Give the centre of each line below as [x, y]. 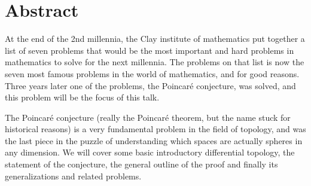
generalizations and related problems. [73, 176]
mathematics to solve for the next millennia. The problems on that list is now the [155, 62]
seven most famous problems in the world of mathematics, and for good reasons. [152, 73]
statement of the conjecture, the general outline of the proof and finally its [141, 164]
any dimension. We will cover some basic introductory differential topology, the [150, 152]
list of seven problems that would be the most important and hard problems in [150, 50]
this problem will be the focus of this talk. [82, 97]
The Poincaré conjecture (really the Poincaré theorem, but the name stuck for [148, 117]
